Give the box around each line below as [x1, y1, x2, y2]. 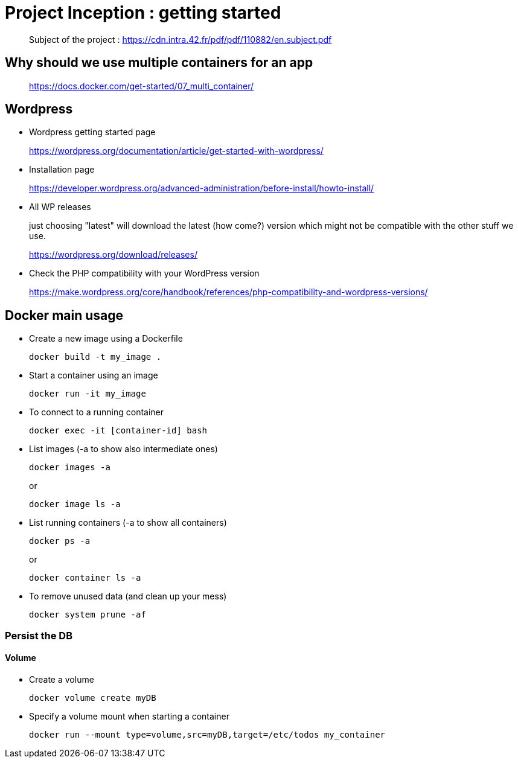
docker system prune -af [29, 610, 146, 620]
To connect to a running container [29, 407, 164, 418]
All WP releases [29, 202, 91, 212]
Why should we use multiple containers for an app [5, 55, 313, 71]
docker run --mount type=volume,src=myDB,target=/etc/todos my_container [29, 729, 386, 739]
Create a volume [29, 674, 94, 685]
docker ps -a [29, 536, 91, 546]
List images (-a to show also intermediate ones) [29, 444, 218, 455]
